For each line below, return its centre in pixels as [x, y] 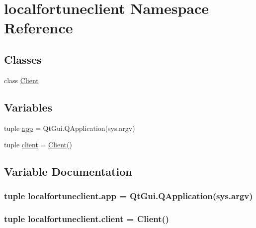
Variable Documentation [68, 171]
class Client [21, 80]
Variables [28, 107]
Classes [23, 59]
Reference [39, 28]
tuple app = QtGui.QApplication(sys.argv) [70, 128]
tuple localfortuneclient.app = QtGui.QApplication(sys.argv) [128, 196]
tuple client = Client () [38, 145]
